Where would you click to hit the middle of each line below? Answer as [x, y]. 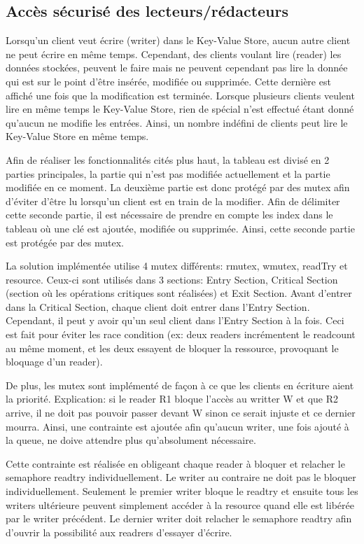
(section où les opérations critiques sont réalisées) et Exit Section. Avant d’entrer [179, 293]
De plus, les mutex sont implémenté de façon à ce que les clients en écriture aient [180, 385]
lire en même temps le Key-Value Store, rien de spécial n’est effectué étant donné [180, 109]
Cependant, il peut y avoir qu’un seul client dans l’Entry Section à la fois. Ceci [175, 320]
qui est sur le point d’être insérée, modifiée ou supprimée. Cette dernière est [168, 81]
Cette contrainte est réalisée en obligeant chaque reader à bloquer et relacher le [175, 463]
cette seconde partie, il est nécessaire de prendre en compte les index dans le [169, 215]
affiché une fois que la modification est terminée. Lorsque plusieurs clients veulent [180, 95]
